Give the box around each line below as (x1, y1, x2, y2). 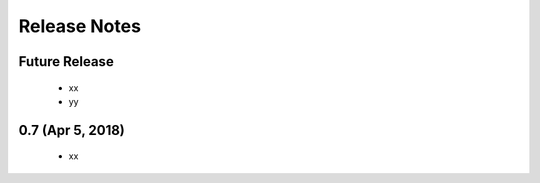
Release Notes (18, 15, 142, 37)
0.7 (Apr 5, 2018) (18, 121, 125, 139)
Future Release (18, 53, 114, 70)
